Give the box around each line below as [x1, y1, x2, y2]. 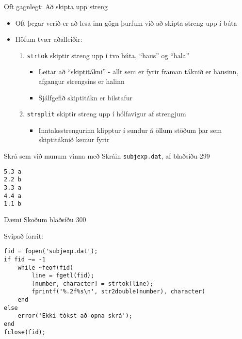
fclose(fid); [4, 328, 46, 336]
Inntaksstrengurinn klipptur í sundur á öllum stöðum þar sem [38, 125, 222, 135]
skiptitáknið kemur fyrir [38, 134, 110, 145]
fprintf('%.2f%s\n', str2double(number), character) [32, 288, 206, 295]
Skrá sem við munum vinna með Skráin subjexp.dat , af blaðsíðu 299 [4, 151, 210, 161]
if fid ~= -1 [4, 256, 46, 263]
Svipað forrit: [4, 230, 44, 241]
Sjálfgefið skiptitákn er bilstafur [38, 92, 132, 102]
